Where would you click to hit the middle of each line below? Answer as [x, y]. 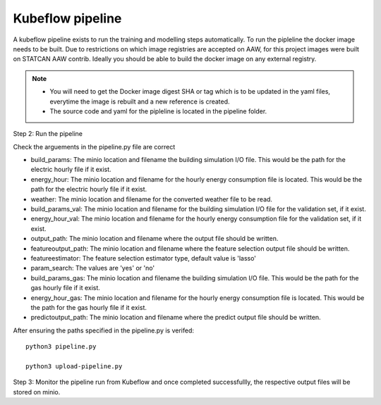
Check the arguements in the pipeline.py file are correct [94, 147]
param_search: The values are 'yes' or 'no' [93, 268]
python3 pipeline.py [61, 347]
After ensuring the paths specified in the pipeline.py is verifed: [103, 330]
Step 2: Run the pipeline [48, 134]
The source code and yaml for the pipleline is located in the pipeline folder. [158, 111]
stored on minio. [37, 392]
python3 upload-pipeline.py [74, 366]
